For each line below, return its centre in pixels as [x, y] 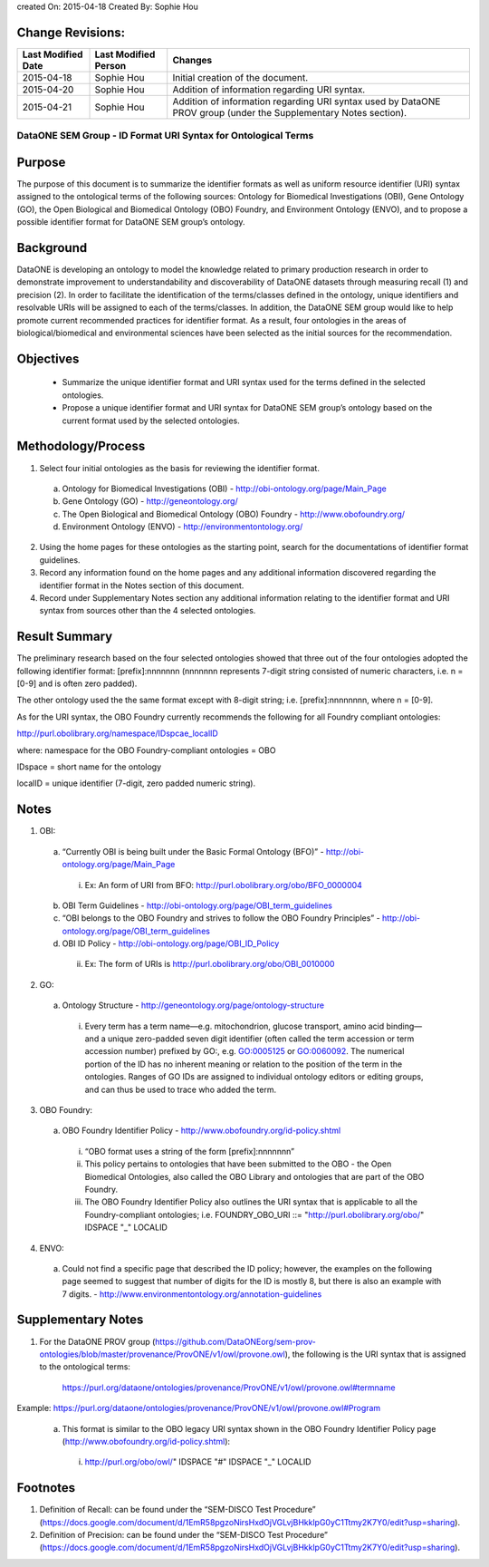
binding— [404, 1026]
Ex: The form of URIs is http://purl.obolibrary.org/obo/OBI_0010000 [210, 964]
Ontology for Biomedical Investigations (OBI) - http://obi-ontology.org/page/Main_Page [224, 488]
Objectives [48, 358]
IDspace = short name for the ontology [89, 767]
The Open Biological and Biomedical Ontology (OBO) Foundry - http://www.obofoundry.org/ [234, 514]
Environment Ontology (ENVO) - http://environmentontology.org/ [182, 527]
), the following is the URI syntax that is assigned [375, 1354]
